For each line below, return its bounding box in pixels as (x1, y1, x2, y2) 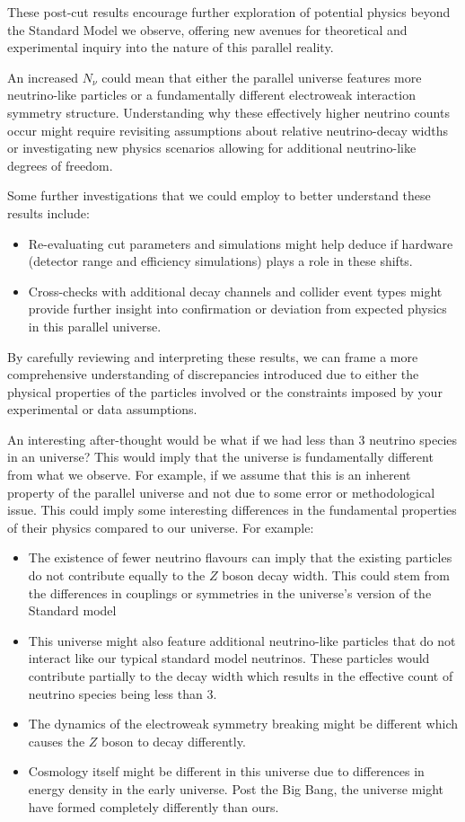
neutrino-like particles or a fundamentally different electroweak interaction (7, 85, 416, 104)
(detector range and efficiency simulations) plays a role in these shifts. (28, 252, 413, 270)
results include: (7, 203, 90, 222)
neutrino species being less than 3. (28, 684, 217, 703)
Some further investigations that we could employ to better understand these (7, 186, 431, 205)
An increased (7, 67, 79, 86)
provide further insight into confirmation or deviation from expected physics (28, 299, 447, 318)
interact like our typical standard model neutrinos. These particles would (28, 649, 430, 667)
